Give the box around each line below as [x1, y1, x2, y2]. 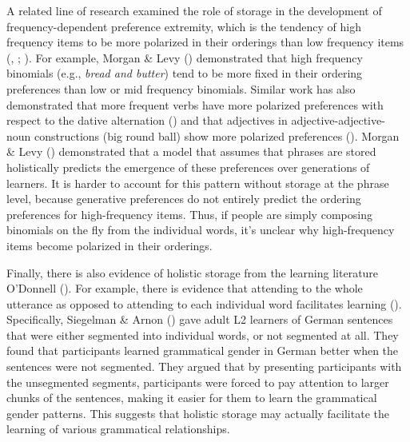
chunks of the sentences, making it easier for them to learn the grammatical [6, 389, 377, 406]
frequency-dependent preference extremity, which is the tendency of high [6, 18, 361, 34]
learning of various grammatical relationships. [6, 420, 230, 437]
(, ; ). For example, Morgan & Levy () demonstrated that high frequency [6, 49, 363, 66]
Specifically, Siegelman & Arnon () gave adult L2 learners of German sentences [6, 311, 393, 328]
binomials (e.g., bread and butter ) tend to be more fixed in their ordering [6, 65, 363, 82]
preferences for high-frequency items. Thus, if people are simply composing [6, 205, 372, 222]
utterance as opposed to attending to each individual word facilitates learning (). [6, 295, 402, 312]
